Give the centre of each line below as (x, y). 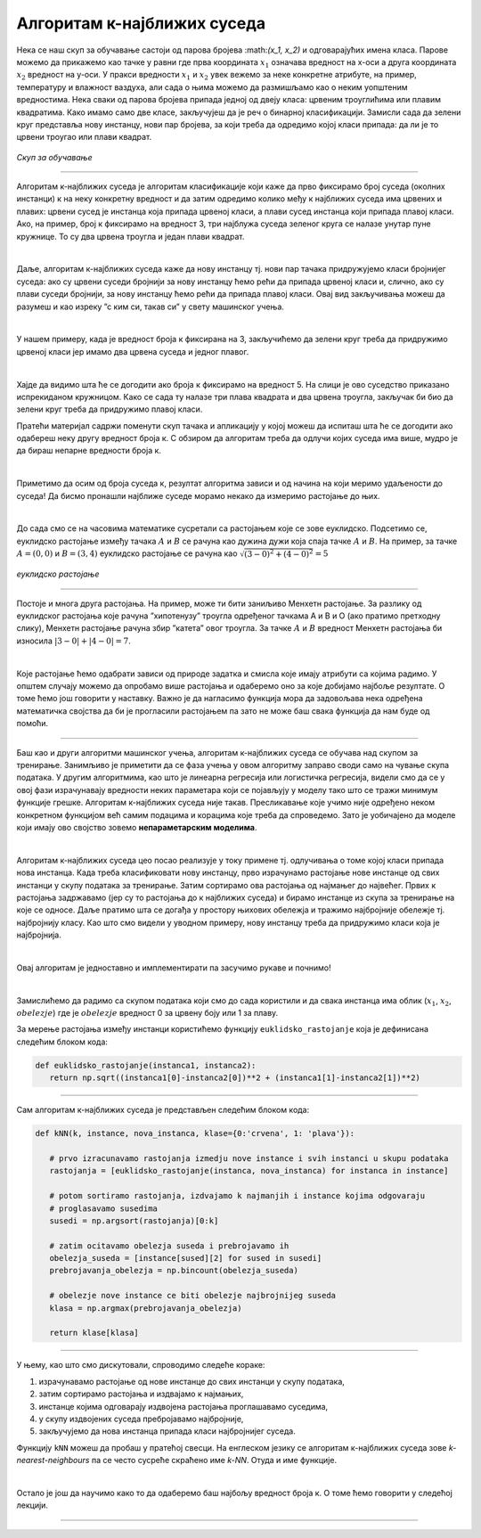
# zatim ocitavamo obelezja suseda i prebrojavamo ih (169, 1246)
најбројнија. (39, 935)
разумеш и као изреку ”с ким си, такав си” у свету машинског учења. (151, 307)
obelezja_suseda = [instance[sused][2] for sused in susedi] (186, 1258)
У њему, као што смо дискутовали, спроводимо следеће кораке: (141, 1365)
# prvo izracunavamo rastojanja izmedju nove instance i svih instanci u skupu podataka (249, 1158)
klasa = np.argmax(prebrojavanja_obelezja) (146, 1308)
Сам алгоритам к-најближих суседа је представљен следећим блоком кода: (163, 1110)
